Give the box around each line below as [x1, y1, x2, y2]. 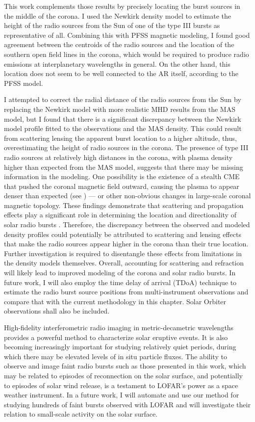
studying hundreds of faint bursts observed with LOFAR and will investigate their [4, 399, 251, 409]
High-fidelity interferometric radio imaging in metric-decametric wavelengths [4, 322, 234, 332]
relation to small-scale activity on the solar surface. [4, 409, 158, 419]
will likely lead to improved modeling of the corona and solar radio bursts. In [4, 267, 236, 278]
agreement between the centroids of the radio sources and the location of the [4, 39, 234, 50]
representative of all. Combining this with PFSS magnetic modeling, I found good [4, 29, 250, 40]
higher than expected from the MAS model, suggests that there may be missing [4, 161, 243, 172]
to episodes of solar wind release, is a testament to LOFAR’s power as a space [4, 380, 238, 390]
